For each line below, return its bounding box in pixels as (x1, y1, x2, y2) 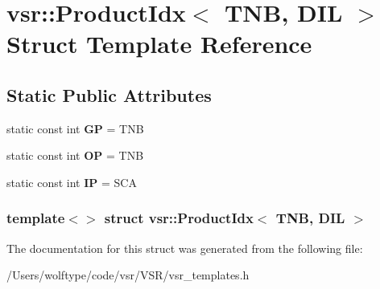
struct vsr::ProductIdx (104, 208, 254, 228)
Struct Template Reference (6, 27, 312, 60)
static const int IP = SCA (6, 173, 137, 190)
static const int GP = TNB (6, 120, 144, 136)
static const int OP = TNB (6, 147, 144, 164)
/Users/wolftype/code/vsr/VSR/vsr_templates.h (6, 267, 250, 283)
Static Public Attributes (6, 82, 212, 107)
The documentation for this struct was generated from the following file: (6, 239, 363, 256)
